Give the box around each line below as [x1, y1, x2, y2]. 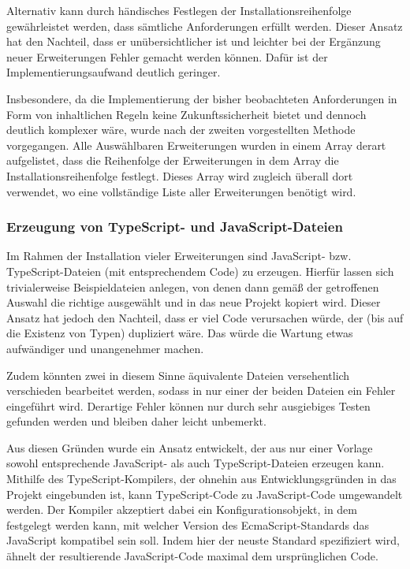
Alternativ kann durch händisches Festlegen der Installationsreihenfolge [6, 2, 352, 18]
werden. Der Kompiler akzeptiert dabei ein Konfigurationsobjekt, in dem [6, 501, 358, 518]
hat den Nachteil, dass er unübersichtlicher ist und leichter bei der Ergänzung [6, 33, 381, 50]
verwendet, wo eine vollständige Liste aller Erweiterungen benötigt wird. [6, 183, 356, 199]
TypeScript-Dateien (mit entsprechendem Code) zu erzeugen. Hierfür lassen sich [6, 262, 394, 279]
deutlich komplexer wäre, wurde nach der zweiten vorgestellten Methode [6, 121, 356, 138]
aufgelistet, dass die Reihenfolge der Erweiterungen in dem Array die [6, 152, 339, 169]
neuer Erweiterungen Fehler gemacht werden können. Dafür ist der [6, 48, 328, 65]
